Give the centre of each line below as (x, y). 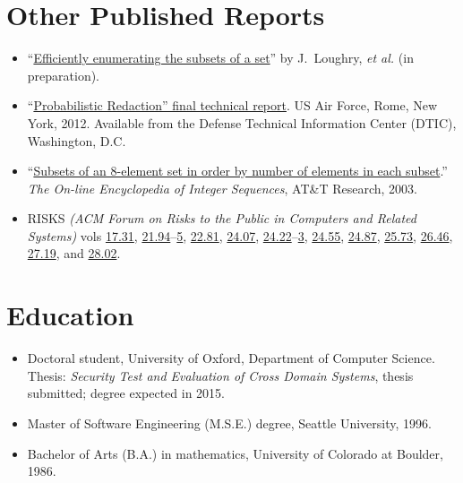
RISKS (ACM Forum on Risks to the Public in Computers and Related (222, 218)
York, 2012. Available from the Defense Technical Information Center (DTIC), (242, 122)
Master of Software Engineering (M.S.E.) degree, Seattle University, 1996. (229, 423)
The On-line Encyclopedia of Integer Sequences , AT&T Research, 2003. (222, 188)
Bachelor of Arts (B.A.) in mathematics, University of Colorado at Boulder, (235, 453)
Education (70, 315)
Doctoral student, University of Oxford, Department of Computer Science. (231, 358)
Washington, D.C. (77, 140)
